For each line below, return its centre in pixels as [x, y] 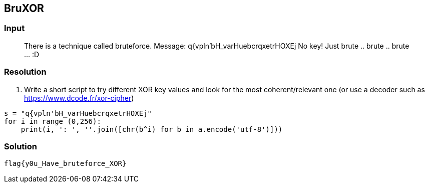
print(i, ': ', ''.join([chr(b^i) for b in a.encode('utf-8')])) [152, 129]
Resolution [25, 72]
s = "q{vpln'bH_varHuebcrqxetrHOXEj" [78, 113]
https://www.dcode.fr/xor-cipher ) [79, 98]
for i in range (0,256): [53, 121]
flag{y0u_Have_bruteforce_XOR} [65, 164]
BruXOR [24, 8]
